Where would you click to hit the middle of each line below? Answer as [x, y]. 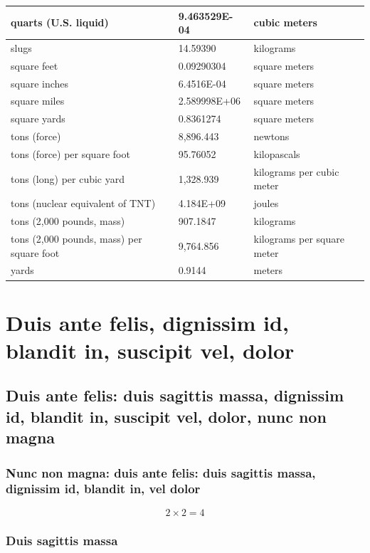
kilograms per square [299, 238]
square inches [40, 83]
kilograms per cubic [296, 171]
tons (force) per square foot [70, 154]
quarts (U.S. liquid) [60, 22]
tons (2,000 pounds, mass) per [76, 238]
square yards [38, 118]
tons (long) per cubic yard [68, 178]
